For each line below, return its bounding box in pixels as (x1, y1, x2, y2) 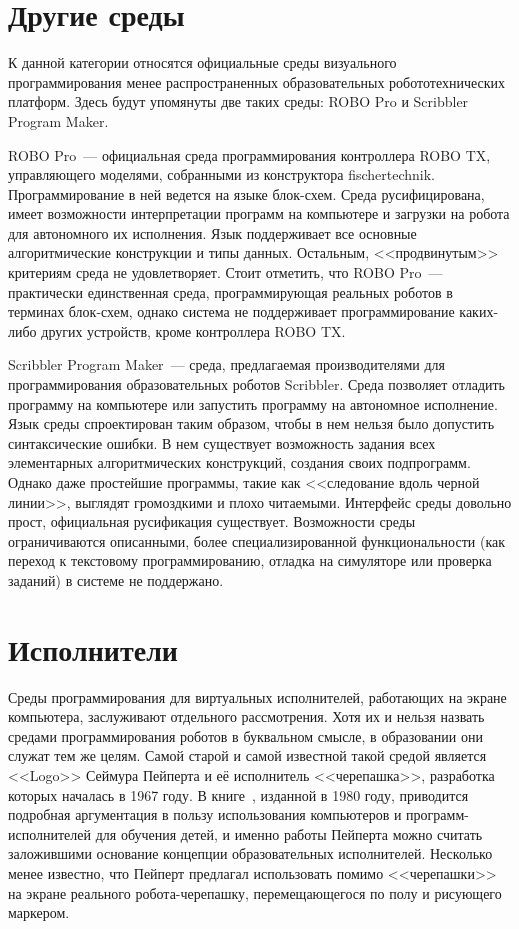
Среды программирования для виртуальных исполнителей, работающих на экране (8, 686, 507, 707)
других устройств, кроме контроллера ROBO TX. (41, 320, 346, 341)
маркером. (8, 902, 70, 923)
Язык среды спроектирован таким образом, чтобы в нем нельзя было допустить (8, 413, 495, 434)
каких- (459, 301, 499, 322)
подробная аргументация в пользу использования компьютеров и (8, 804, 402, 825)
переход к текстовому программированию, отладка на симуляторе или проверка (8, 550, 492, 571)
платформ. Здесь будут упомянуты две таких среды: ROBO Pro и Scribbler (8, 91, 469, 112)
